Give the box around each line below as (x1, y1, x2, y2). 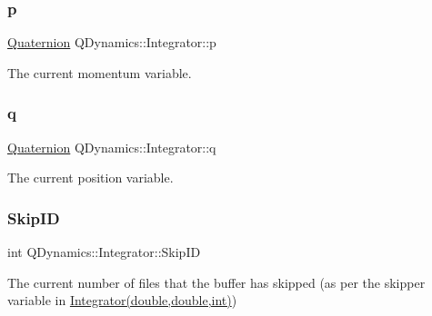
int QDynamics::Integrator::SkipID (7, 242, 201, 262)
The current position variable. (7, 168, 174, 187)
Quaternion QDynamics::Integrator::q (7, 137, 216, 156)
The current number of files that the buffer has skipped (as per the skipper (7, 272, 426, 291)
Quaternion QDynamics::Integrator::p (7, 33, 216, 52)
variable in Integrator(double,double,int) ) (7, 291, 237, 310)
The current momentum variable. (7, 63, 192, 82)
